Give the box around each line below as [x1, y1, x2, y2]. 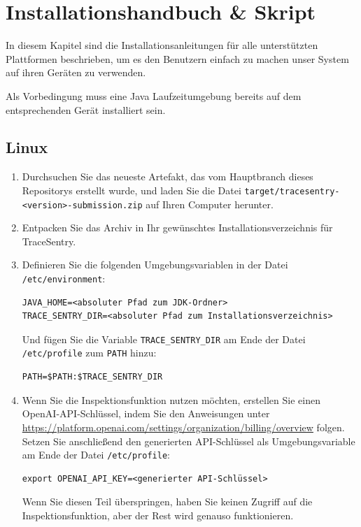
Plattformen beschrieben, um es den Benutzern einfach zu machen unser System [6, 51, 349, 66]
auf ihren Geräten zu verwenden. [6, 65, 146, 80]
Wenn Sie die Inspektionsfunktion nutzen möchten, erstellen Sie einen [22, 392, 320, 407]
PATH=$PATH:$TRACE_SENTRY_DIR [22, 372, 163, 382]
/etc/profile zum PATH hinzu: [22, 345, 157, 360]
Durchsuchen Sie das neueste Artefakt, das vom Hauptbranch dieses [22, 169, 313, 184]
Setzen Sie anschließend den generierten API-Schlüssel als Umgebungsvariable [22, 433, 355, 448]
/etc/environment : [22, 270, 106, 285]
